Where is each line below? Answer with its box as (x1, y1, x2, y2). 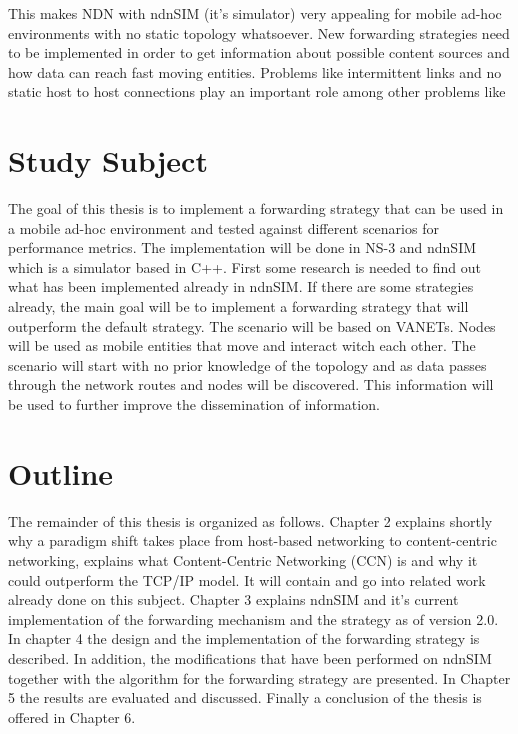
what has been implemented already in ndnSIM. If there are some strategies (8, 276, 474, 297)
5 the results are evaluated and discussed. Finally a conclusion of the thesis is (8, 687, 482, 708)
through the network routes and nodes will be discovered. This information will (8, 374, 494, 395)
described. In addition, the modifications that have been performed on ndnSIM (8, 647, 492, 668)
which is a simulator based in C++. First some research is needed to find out (8, 256, 481, 277)
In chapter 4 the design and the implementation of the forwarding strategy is (8, 628, 480, 649)
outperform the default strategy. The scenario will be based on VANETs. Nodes (8, 315, 496, 336)
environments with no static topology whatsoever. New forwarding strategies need (8, 22, 510, 43)
